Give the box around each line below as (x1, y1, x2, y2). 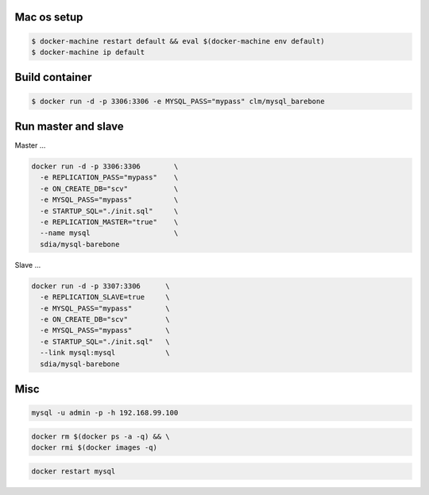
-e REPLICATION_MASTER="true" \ (40, 218, 179, 226)
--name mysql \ (40, 229, 179, 238)
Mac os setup (14, 10, 83, 24)
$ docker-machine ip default (31, 48, 145, 56)
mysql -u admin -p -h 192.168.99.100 (31, 408, 179, 417)
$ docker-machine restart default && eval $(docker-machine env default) (31, 37, 325, 45)
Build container (14, 71, 92, 84)
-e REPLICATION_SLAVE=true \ (40, 292, 170, 302)
